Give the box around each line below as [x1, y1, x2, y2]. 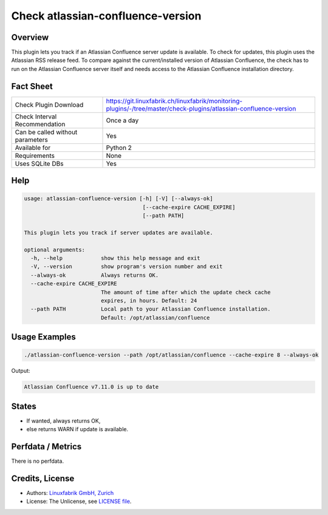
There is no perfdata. [11, 457, 64, 465]
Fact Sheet [11, 81, 53, 91]
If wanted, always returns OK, [26, 417, 101, 425]
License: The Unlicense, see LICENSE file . [26, 498, 132, 505]
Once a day [106, 116, 139, 124]
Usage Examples [11, 332, 76, 343]
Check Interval [15, 112, 57, 121]
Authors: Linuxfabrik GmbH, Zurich [26, 489, 114, 497]
